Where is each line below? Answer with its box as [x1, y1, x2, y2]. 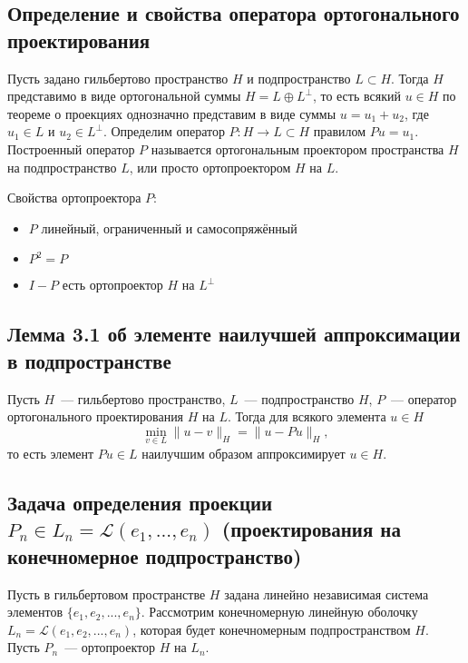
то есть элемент [7, 443, 94, 462]
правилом [313, 122, 366, 141]
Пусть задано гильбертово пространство [7, 68, 229, 87]
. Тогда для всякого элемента [227, 407, 386, 426]
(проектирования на [221, 515, 401, 543]
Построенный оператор [7, 139, 135, 158]
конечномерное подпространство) [7, 541, 302, 569]
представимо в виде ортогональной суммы [7, 86, 241, 105]
